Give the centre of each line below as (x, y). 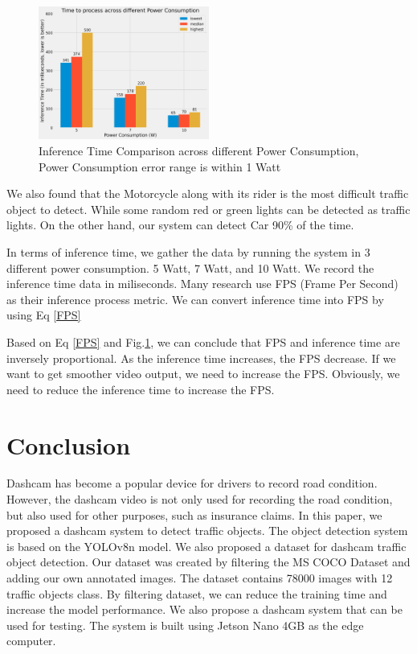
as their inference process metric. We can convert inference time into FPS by (195, 299)
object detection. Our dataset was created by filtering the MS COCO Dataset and (208, 562)
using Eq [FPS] (44, 315)
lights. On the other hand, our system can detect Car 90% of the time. (180, 225)
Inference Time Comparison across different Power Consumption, (199, 150)
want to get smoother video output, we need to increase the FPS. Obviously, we (203, 374)
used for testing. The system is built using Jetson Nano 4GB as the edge (185, 625)
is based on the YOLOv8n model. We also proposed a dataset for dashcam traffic (206, 546)
